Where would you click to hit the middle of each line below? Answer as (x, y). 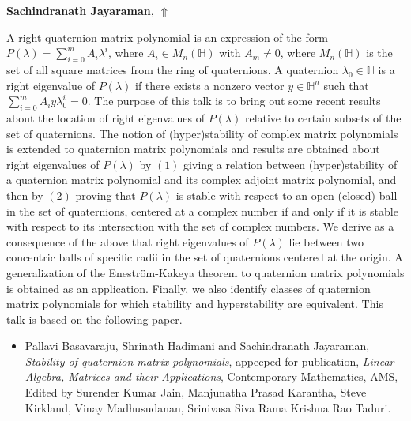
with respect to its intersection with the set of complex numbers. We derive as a (200, 226)
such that (346, 85)
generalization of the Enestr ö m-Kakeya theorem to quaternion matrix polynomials (205, 272)
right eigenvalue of (51, 85)
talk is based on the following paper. (94, 319)
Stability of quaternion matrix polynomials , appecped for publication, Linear (209, 361)
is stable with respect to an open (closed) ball (287, 195)
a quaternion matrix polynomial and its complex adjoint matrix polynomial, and (202, 180)
